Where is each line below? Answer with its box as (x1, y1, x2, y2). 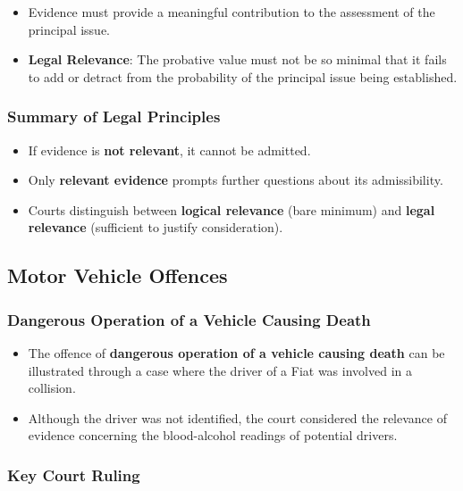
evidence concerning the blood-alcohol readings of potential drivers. (28, 426, 398, 445)
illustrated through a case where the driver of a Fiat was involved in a (28, 361, 412, 379)
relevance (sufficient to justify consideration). (28, 218, 283, 237)
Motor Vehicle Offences (7, 262, 228, 289)
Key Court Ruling (7, 463, 140, 486)
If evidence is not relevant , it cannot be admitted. (28, 140, 311, 159)
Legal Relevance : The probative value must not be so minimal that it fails (28, 50, 447, 69)
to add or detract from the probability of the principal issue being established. (28, 67, 458, 86)
